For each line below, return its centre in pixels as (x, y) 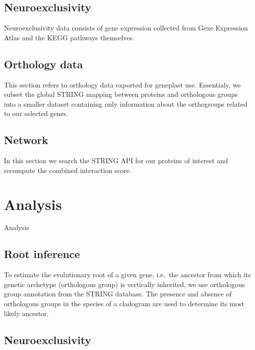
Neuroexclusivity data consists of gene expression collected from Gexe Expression (126, 28)
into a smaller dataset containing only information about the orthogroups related (126, 103)
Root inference (42, 254)
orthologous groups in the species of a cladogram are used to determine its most (124, 304)
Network (26, 140)
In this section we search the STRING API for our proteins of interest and (116, 160)
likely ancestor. (26, 313)
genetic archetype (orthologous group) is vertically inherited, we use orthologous (125, 284)
